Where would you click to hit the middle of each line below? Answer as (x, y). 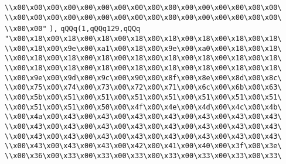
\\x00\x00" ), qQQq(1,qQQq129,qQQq (73, 29)
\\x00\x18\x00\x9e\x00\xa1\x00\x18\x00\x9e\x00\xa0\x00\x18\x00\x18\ (143, 48)
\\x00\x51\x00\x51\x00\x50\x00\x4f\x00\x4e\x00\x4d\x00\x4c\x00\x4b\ (143, 107)
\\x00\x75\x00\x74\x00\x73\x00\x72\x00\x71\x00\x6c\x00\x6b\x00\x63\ (143, 88)
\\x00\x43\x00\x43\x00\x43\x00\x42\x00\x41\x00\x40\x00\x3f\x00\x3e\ (143, 146)
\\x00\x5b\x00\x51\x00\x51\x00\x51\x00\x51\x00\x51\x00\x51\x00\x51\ (143, 97)
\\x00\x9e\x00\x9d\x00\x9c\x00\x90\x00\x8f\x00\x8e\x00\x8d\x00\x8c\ (143, 78)
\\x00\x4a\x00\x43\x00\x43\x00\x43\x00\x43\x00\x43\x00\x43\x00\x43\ (143, 117)
